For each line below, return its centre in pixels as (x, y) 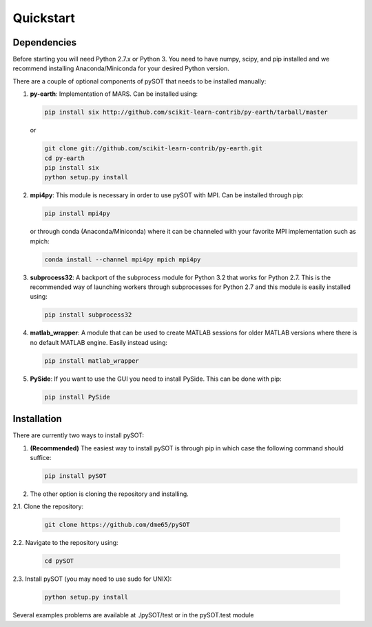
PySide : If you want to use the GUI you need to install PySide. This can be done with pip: (156, 379)
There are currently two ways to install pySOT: (79, 435)
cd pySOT (59, 561)
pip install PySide (77, 397)
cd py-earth (65, 158)
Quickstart (44, 18)
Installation (37, 419)
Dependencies (45, 42)
